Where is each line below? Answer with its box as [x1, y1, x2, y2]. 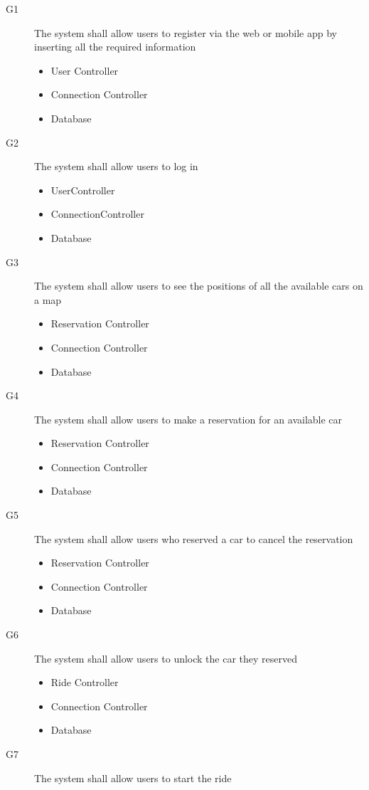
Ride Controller [50, 675, 119, 690]
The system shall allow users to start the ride [34, 770, 232, 785]
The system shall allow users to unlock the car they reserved [34, 651, 298, 665]
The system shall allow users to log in [34, 159, 198, 174]
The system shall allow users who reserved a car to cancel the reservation [34, 531, 353, 546]
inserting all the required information [34, 39, 196, 54]
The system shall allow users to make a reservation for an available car [34, 411, 343, 426]
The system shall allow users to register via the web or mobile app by [34, 25, 338, 40]
